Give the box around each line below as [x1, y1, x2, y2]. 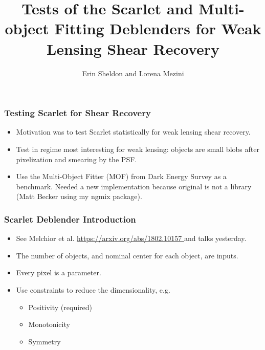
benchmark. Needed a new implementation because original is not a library [16, 181, 252, 191]
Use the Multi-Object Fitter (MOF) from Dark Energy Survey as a [16, 171, 227, 182]
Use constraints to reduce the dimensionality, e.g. [16, 284, 170, 295]
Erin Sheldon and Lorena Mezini [82, 68, 184, 78]
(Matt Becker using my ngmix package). [16, 191, 142, 202]
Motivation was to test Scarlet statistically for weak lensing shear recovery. [16, 126, 251, 137]
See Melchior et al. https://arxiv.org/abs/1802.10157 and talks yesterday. [16, 233, 247, 244]
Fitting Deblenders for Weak [54, 18, 261, 39]
